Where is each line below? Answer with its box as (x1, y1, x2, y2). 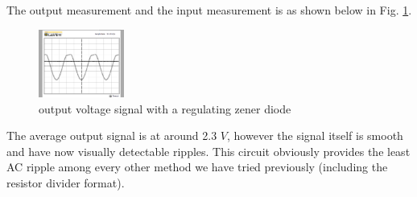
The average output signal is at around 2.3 (6, 127, 217, 144)
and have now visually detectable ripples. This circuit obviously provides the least (6, 142, 411, 159)
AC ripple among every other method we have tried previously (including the (6, 158, 388, 175)
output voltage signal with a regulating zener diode (39, 100, 291, 117)
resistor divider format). (6, 174, 125, 191)
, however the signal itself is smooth (227, 127, 403, 144)
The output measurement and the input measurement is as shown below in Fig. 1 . (6, 2, 412, 18)
